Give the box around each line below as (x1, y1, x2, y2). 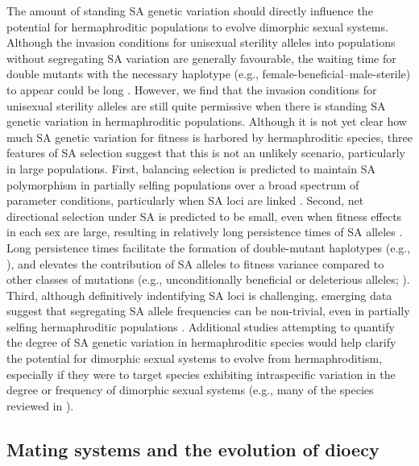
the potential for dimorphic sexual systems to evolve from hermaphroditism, (6, 350, 383, 367)
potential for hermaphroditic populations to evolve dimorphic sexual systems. (6, 18, 388, 35)
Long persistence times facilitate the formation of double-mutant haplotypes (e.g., (6, 239, 411, 256)
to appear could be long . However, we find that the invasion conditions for (6, 81, 377, 98)
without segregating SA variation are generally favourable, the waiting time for (6, 49, 396, 66)
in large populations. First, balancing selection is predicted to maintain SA (6, 160, 375, 177)
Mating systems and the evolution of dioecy (6, 436, 380, 461)
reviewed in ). (6, 397, 74, 414)
